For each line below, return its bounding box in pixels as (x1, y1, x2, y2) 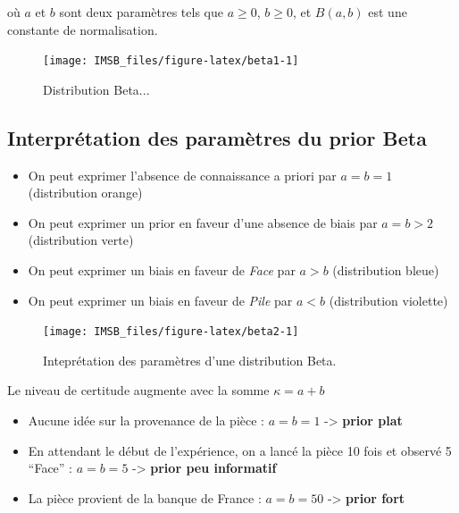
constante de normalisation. (7, 20, 158, 38)
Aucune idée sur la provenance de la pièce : (28, 411, 264, 430)
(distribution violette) (329, 290, 448, 309)
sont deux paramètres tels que (59, 3, 223, 21)
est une (368, 3, 407, 21)
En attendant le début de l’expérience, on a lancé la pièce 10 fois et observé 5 (28, 441, 452, 459)
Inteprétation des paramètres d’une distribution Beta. (43, 350, 337, 369)
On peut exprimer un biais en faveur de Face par (28, 261, 296, 280)
